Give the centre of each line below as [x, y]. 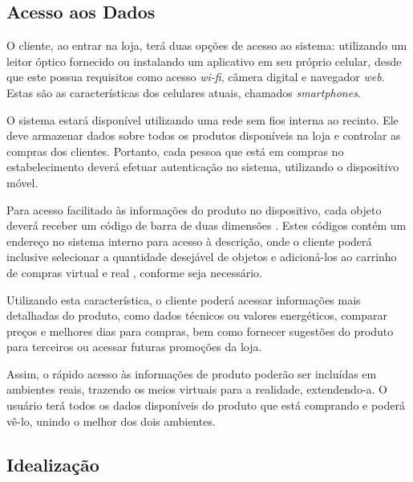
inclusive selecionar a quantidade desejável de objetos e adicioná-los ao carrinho [202, 257]
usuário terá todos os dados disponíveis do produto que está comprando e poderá [206, 405]
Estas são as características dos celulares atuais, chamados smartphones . [184, 92]
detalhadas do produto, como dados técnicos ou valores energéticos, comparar [197, 315]
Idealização [53, 464]
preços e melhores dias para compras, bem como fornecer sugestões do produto [200, 331]
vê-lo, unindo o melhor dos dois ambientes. [111, 421]
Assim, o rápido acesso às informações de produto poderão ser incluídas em [192, 373]
